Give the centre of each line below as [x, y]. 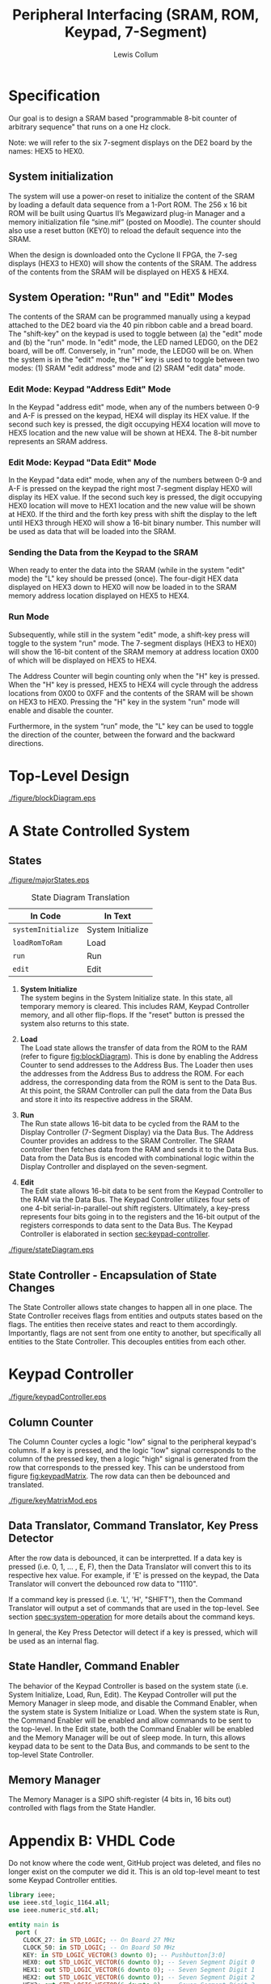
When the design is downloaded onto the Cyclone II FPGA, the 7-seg [123, 254]
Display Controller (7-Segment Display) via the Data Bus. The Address [137, 1132]
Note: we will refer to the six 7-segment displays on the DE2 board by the [130, 142]
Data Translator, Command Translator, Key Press [133, 1526]
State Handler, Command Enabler [94, 1666]
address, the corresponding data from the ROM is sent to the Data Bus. [138, 1083]
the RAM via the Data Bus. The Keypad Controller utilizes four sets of [135, 1200]
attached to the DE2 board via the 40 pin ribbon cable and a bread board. [131, 325]
